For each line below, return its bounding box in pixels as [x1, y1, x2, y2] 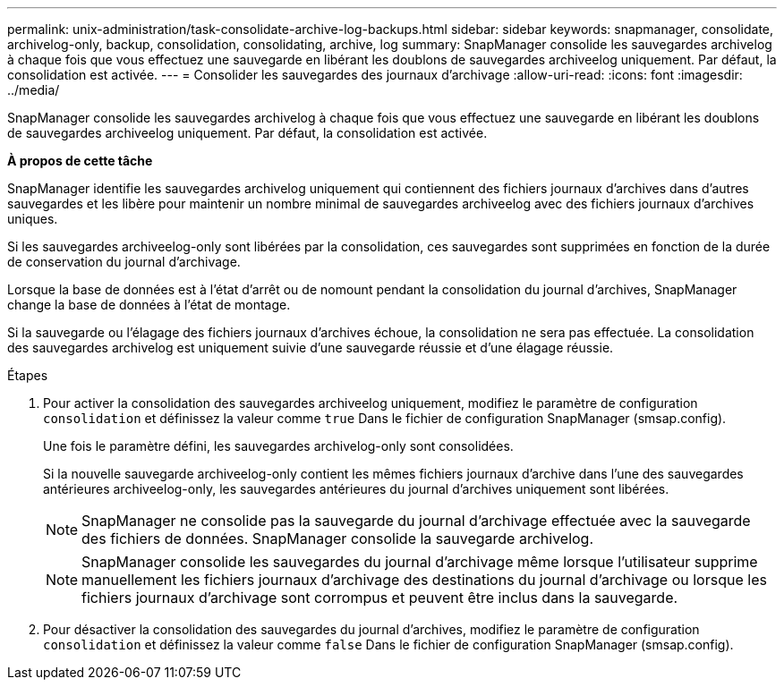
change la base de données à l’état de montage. [7, 297, 291, 312]
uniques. [7, 211, 58, 226]
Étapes [7, 368, 48, 383]
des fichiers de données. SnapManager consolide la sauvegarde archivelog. [81, 530, 594, 547]
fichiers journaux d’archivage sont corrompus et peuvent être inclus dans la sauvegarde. [81, 589, 678, 606]
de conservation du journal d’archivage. [7, 254, 241, 269]
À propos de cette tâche [7, 153, 153, 168]
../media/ [7, 82, 60, 98]
